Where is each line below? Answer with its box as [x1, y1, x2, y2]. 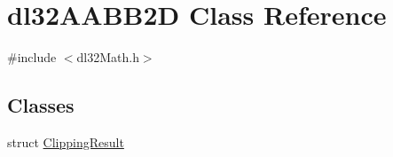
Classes [7, 91, 75, 119]
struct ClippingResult [7, 132, 124, 151]
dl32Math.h [76, 48, 139, 67]
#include [7, 48, 57, 67]
